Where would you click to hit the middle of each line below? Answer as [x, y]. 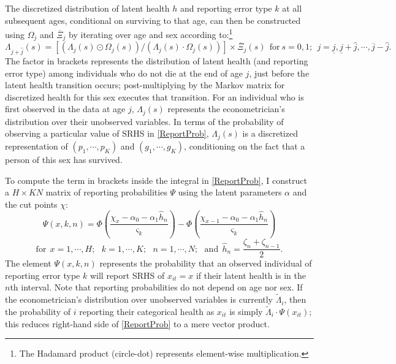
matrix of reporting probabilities [106, 192]
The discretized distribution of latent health [87, 8]
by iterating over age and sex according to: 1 [151, 33]
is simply [246, 311]
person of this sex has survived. [64, 159]
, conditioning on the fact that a [245, 146]
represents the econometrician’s [226, 109]
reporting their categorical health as [147, 311]
